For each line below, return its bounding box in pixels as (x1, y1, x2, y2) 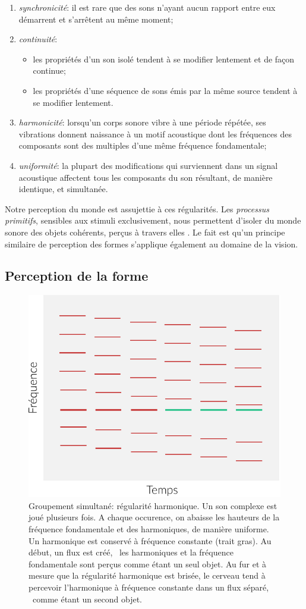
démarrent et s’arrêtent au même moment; (18, 12, 173, 25)
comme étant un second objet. (32, 592, 143, 605)
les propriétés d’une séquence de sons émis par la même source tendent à (33, 84, 298, 96)
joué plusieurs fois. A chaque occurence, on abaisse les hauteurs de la (29, 511, 280, 523)
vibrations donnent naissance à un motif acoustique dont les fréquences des (18, 127, 292, 140)
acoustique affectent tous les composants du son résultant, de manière (18, 171, 273, 183)
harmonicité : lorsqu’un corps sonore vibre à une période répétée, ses (18, 116, 266, 128)
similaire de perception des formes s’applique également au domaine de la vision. (5, 237, 298, 250)
